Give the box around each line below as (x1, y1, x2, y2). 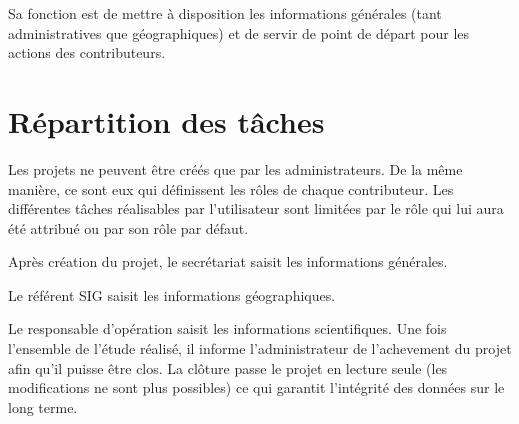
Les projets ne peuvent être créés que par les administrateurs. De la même (8, 158, 463, 179)
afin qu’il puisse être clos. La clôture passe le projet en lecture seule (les (8, 357, 448, 378)
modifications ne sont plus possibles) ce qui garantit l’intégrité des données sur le (8, 377, 505, 398)
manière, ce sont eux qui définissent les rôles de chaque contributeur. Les (8, 178, 454, 199)
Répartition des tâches (8, 100, 325, 141)
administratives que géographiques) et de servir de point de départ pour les (8, 22, 470, 43)
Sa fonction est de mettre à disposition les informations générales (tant (8, 3, 442, 23)
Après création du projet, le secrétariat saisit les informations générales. (8, 251, 448, 272)
